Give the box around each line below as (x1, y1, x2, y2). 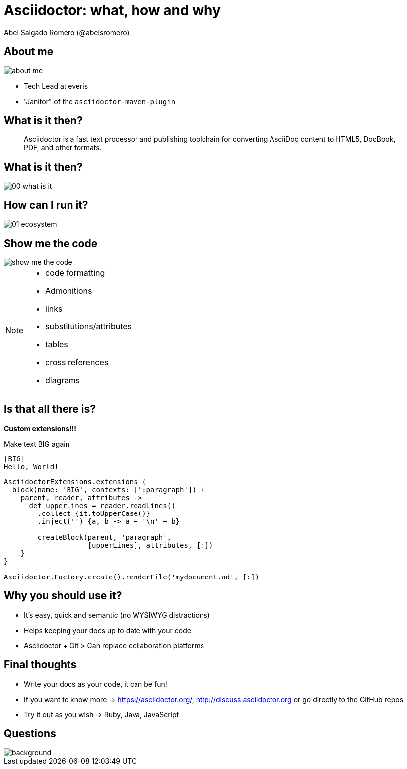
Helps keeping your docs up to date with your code (24, 626, 191, 635)
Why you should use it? (4, 589, 122, 602)
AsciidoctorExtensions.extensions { (4, 477, 146, 486)
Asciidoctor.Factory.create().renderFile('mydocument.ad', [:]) (4, 573, 260, 581)
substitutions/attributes (45, 321, 132, 331)
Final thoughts (4, 658, 77, 671)
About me (4, 45, 54, 58)
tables (45, 339, 68, 349)
